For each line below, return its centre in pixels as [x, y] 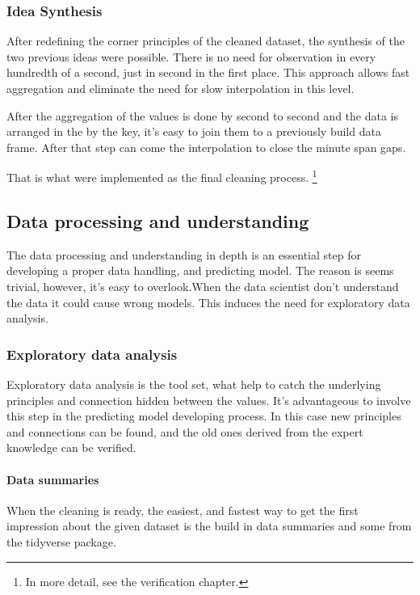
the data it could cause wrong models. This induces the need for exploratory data [208, 302]
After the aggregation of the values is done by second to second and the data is [202, 115]
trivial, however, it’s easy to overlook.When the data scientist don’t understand [203, 287]
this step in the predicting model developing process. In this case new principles [204, 416]
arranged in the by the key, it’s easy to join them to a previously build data [194, 131]
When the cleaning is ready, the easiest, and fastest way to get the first [183, 510]
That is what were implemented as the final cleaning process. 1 [162, 176]
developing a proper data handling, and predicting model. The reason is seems [200, 270]
